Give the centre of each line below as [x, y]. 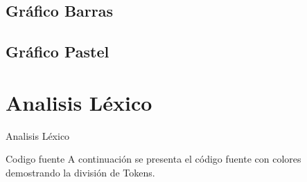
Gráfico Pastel [58, 52]
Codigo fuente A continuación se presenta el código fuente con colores [153, 159]
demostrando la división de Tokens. [80, 172]
